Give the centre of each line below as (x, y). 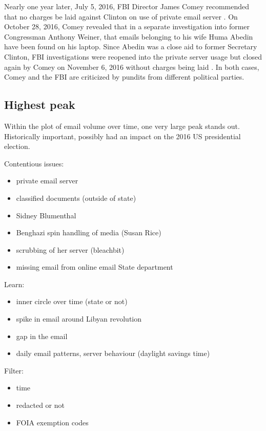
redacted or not (40, 405)
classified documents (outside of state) (76, 198)
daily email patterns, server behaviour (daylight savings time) (113, 353)
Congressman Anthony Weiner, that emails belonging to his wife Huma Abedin (129, 36)
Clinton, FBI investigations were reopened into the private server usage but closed (133, 56)
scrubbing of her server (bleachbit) (70, 249)
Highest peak (40, 105)
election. (17, 146)
